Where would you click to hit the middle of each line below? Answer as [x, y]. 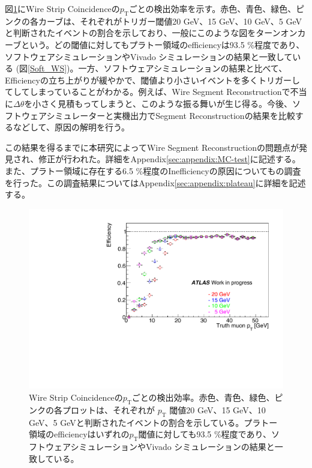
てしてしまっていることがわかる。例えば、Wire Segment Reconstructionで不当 [156, 92]
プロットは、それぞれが [108, 409]
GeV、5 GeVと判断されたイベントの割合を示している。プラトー [153, 422]
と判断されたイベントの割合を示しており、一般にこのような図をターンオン [151, 33]
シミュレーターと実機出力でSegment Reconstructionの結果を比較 [171, 115]
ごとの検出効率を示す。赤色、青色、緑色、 [212, 8]
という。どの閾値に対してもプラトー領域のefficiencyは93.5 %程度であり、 [163, 44]
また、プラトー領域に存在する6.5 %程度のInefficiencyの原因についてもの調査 [153, 170]
